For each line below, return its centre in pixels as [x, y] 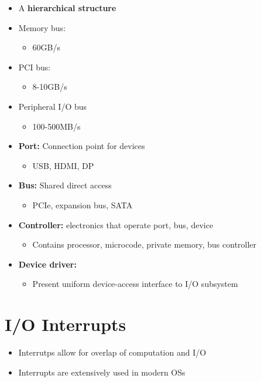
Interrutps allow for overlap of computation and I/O [112, 352]
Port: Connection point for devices [82, 146]
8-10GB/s [50, 87]
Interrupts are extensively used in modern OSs [102, 372]
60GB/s [47, 47]
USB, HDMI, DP [63, 165]
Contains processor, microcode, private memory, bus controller [145, 244]
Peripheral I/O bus [53, 106]
